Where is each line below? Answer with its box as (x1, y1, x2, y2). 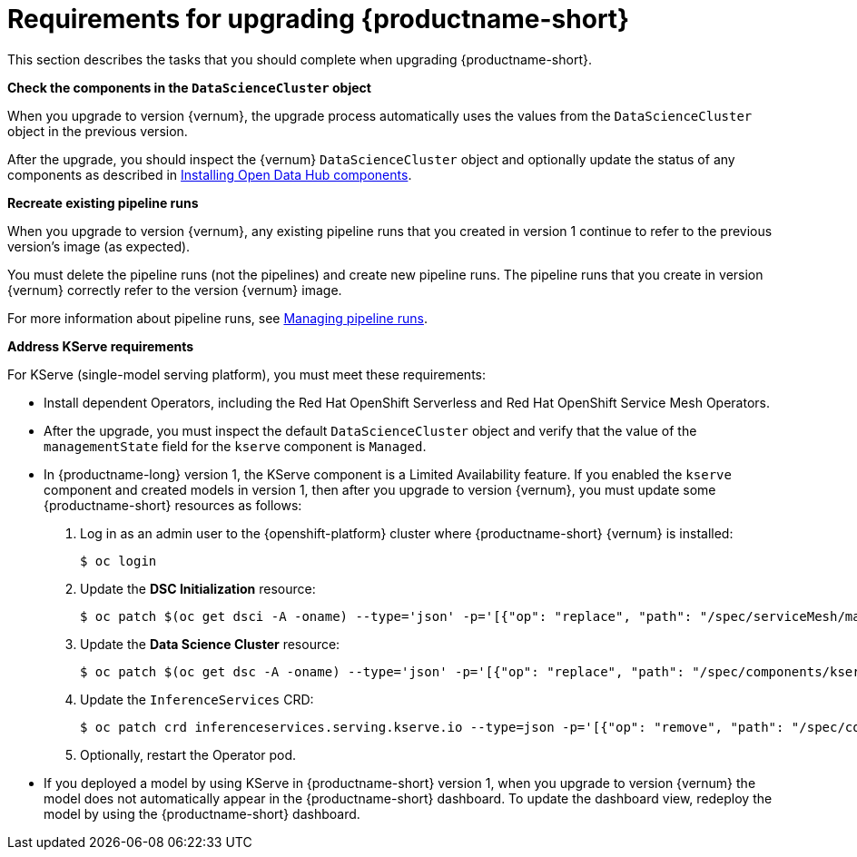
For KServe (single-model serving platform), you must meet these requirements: (7, 366, 486, 382)
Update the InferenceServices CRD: (80, 691, 314, 707)
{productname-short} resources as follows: (44, 497, 302, 513)
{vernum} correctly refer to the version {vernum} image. (7, 281, 342, 298)
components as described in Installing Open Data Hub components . (7, 166, 412, 182)
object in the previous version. (7, 123, 188, 139)
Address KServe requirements (7, 338, 194, 354)
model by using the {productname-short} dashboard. (44, 805, 360, 822)
